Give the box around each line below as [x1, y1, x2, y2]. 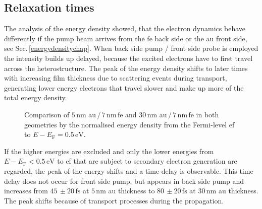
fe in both [188, 109, 219, 119]
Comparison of [24, 109, 70, 119]
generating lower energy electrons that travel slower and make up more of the [4, 82, 244, 93]
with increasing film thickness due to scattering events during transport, [4, 73, 227, 83]
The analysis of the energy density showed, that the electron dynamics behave [4, 23, 245, 34]
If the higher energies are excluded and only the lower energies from [4, 146, 214, 156]
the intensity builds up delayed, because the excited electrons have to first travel [4, 52, 253, 63]
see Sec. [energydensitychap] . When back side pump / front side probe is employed [4, 43, 258, 53]
